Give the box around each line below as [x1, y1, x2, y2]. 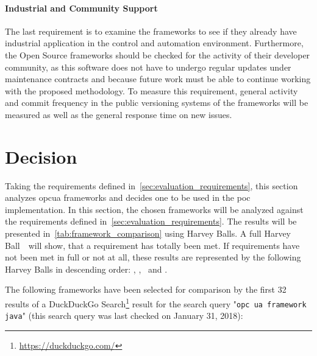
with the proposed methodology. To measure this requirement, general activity [5, 84, 298, 97]
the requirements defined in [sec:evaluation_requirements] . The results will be [5, 215, 297, 228]
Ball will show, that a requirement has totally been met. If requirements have [5, 239, 300, 251]
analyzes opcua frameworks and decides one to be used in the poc [5, 191, 251, 204]
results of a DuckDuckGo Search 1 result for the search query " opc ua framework [5, 296, 307, 310]
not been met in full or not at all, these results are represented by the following [5, 251, 301, 264]
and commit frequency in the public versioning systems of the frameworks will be [5, 96, 308, 109]
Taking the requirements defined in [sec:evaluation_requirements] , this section [5, 179, 298, 192]
